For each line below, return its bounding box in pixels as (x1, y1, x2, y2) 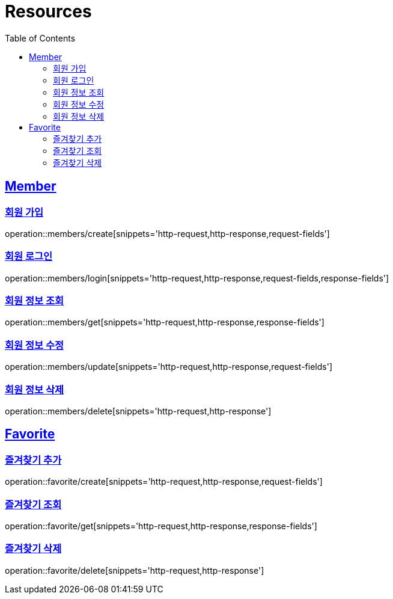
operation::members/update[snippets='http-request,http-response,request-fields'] (5, 361, 333, 372)
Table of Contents (5, 32, 76, 43)
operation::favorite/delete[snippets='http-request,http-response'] (5, 565, 264, 576)
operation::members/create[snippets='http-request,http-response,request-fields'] (5, 228, 330, 239)
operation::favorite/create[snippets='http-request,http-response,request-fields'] (5, 476, 323, 487)
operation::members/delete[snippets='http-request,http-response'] (5, 405, 272, 416)
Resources (5, 1, 92, 22)
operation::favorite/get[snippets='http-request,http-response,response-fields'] (5, 520, 317, 531)
